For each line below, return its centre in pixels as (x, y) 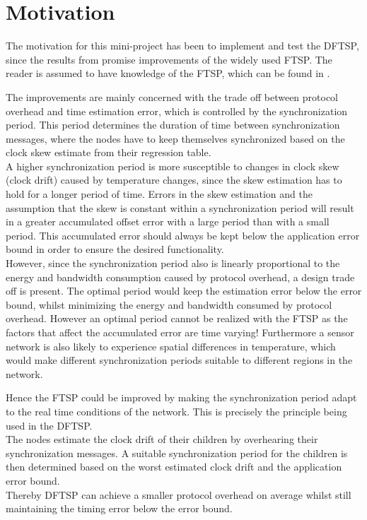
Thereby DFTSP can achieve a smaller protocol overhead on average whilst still (179, 494)
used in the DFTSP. (49, 425)
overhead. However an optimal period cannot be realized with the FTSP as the (177, 318)
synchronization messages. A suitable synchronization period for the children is (177, 453)
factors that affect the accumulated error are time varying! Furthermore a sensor (180, 332)
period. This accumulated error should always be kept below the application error (183, 235)
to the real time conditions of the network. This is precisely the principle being (176, 411)
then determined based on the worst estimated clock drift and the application (174, 467)
